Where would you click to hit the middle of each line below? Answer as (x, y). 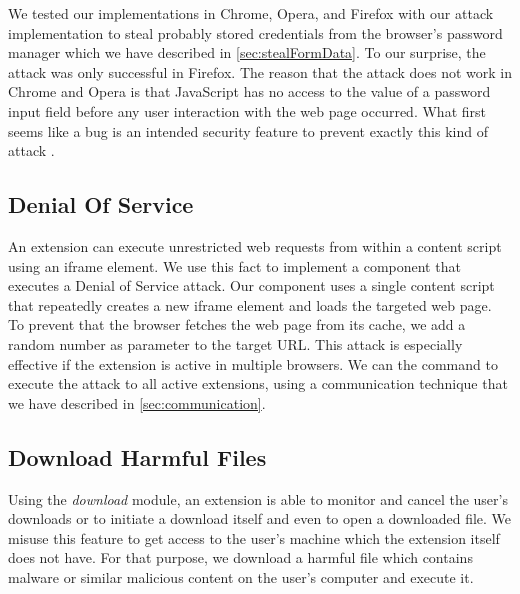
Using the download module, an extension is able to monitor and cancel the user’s (258, 498)
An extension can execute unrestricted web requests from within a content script (255, 245)
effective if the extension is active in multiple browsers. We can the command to (253, 363)
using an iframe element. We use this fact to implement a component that (234, 265)
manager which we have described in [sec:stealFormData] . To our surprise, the (247, 52)
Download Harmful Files (137, 456)
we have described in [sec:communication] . (137, 402)
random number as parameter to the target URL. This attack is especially (235, 343)
